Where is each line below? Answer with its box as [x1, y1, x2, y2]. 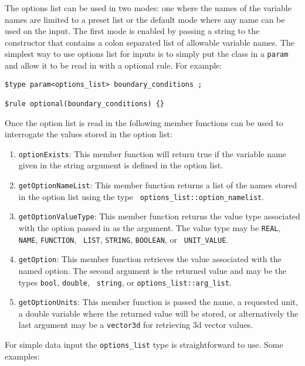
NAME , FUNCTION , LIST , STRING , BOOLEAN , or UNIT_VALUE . [18, 233, 229, 245]
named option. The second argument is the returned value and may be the [18, 264, 287, 276]
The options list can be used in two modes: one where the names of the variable [5, 2, 292, 13]
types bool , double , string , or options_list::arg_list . [18, 276, 232, 288]
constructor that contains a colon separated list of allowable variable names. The [5, 36, 295, 48]
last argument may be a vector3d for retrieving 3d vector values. [18, 318, 253, 331]
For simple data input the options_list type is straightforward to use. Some [5, 338, 283, 351]
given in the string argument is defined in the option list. [18, 159, 223, 171]
